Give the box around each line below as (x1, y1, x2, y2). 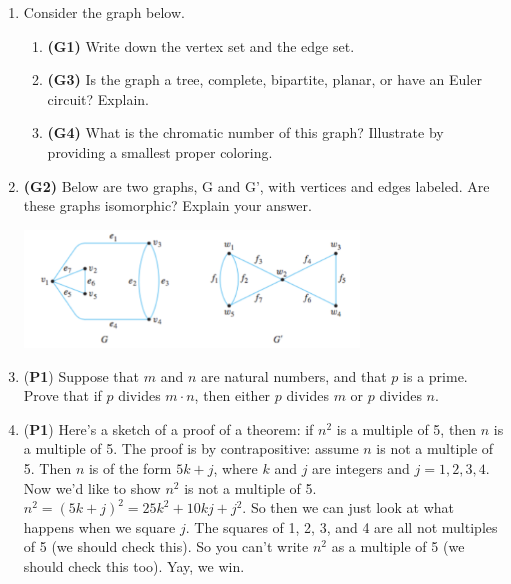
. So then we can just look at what (242, 497, 454, 518)
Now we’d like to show (23, 477, 161, 498)
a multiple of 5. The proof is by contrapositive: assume (23, 438, 359, 459)
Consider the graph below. (23, 2, 185, 22)
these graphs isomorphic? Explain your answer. (23, 195, 312, 216)
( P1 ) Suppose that (23, 365, 140, 386)
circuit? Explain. (47, 88, 149, 109)
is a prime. (403, 365, 468, 386)
